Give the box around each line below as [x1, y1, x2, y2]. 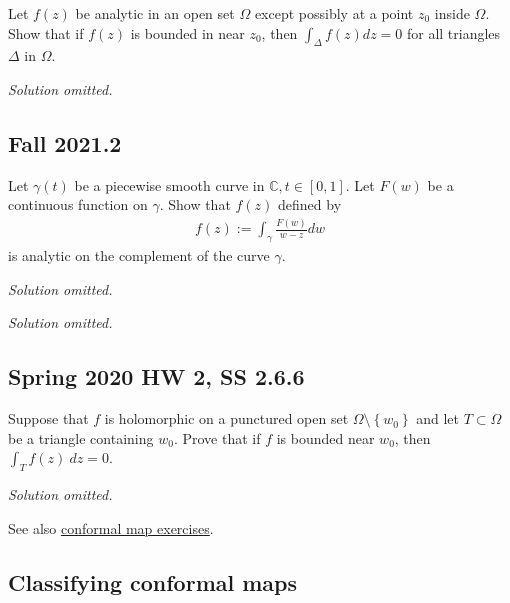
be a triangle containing [8, 427, 154, 448]
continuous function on [8, 194, 148, 215]
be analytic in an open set [75, 3, 235, 23]
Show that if [8, 22, 84, 43]
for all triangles [406, 22, 501, 43]
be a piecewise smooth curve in [74, 174, 265, 195]
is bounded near [276, 427, 375, 448]
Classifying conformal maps [8, 566, 298, 597]
